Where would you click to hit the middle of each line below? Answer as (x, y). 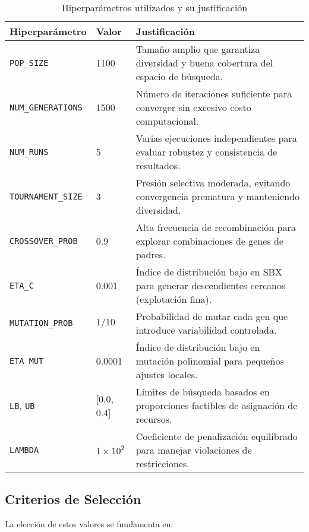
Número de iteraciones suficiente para (214, 94)
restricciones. (163, 463)
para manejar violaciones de (194, 450)
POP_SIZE (29, 63)
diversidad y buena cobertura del (204, 63)
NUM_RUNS (29, 152)
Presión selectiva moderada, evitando (213, 183)
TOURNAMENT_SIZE (46, 196)
